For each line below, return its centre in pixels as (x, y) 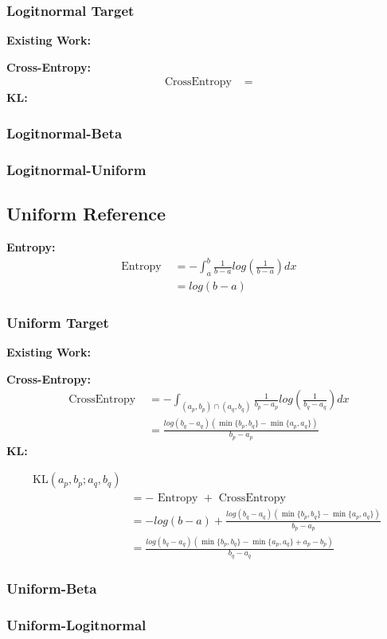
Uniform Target (58, 322)
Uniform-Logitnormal (76, 625)
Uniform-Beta (52, 588)
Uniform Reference (86, 214)
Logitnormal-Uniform (76, 169)
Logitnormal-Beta (64, 132)
